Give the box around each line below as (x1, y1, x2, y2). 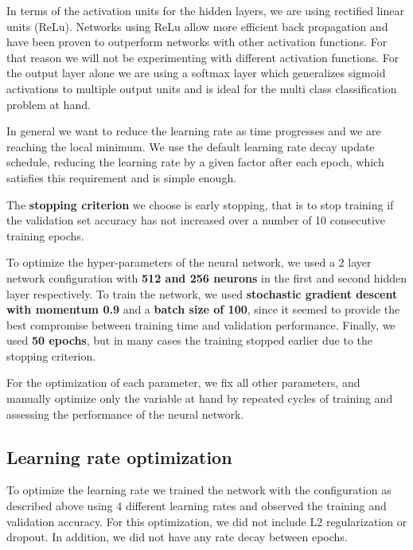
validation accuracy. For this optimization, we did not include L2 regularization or (6, 513, 407, 529)
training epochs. (6, 227, 84, 244)
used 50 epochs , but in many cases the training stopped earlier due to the (6, 332, 373, 349)
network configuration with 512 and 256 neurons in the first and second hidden (6, 269, 407, 286)
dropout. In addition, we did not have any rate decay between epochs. (6, 529, 348, 545)
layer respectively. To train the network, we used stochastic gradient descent (6, 285, 398, 302)
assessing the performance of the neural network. (6, 405, 244, 422)
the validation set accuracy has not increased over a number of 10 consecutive (6, 212, 386, 228)
